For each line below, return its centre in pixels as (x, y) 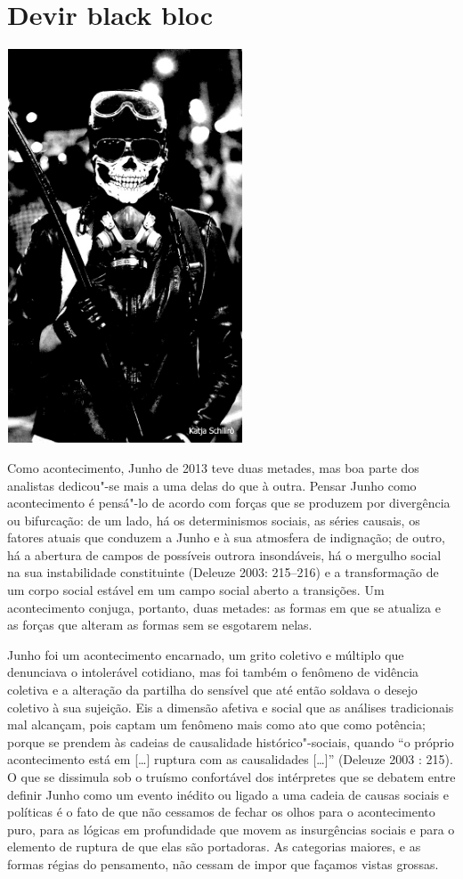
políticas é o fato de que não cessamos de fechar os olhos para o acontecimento (221, 812)
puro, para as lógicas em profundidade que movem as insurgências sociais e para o (231, 829)
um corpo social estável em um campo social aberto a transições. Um (196, 590)
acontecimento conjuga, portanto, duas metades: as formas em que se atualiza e (224, 607)
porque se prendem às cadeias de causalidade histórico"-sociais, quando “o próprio (231, 741)
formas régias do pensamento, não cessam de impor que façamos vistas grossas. (223, 863)
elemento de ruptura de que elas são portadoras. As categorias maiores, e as (214, 846)
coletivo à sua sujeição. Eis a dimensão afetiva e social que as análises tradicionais (231, 707)
